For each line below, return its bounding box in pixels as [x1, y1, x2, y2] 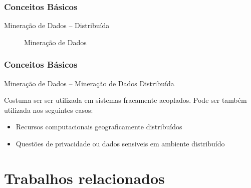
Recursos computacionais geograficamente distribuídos [16, 121, 182, 132]
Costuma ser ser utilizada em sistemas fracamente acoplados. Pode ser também [4, 95, 247, 105]
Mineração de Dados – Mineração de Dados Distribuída [4, 78, 174, 88]
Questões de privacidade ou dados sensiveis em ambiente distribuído [16, 138, 225, 148]
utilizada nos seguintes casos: [4, 104, 93, 115]
